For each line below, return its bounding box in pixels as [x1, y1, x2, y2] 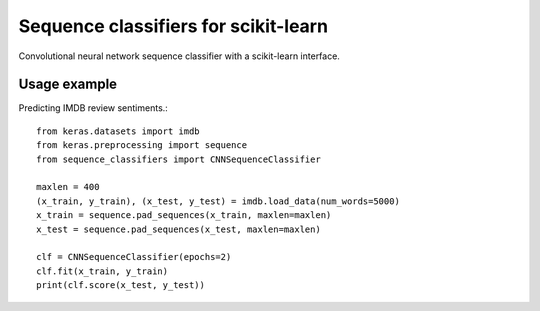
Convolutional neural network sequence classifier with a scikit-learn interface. [18, 50, 340, 62]
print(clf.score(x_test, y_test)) [36, 280, 205, 291]
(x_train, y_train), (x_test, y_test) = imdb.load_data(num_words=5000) [36, 195, 400, 207]
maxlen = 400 [36, 181, 100, 193]
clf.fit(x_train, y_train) [36, 265, 169, 277]
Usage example [18, 76, 118, 93]
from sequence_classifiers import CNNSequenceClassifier [36, 153, 322, 165]
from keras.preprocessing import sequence [36, 140, 248, 151]
